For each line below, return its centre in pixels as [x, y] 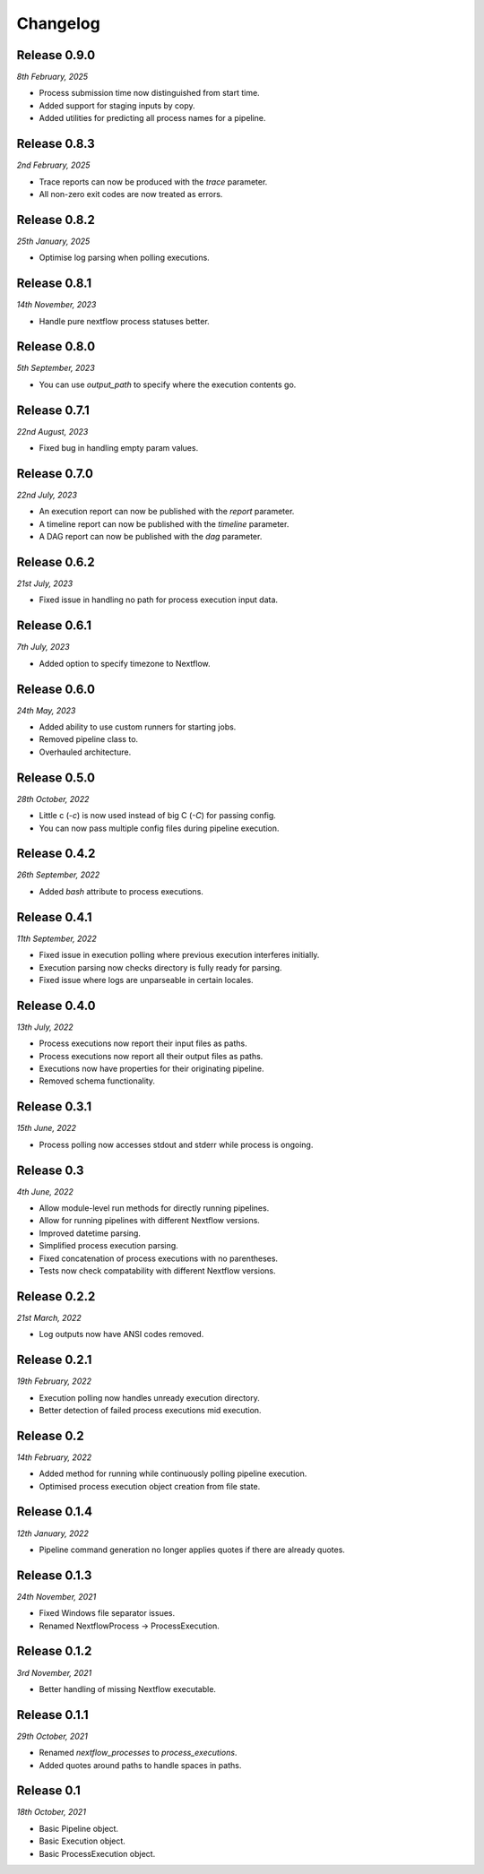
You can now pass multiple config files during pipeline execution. [159, 828]
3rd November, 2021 [54, 1672]
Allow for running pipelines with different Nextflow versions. [149, 1221]
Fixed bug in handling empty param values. [119, 448]
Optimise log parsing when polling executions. [124, 258]
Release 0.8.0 [56, 346]
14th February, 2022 [54, 1457]
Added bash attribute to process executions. [121, 891]
